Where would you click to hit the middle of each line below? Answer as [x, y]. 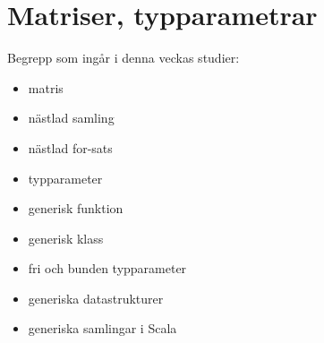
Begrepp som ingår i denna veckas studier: [124, 58]
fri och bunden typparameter [107, 268]
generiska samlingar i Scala [102, 328]
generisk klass [66, 238]
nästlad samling [71, 118]
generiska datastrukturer [96, 298]
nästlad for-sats [70, 147]
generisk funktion [76, 208]
